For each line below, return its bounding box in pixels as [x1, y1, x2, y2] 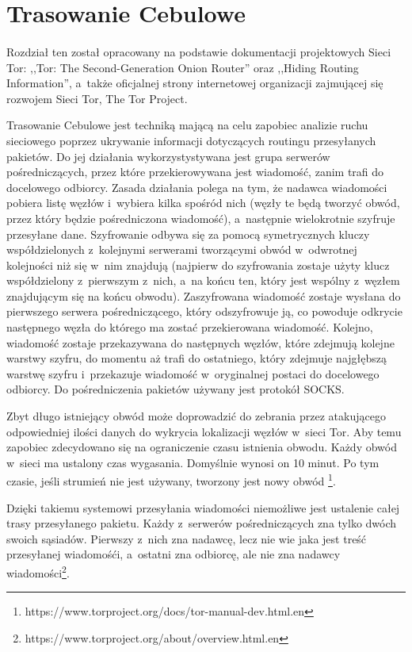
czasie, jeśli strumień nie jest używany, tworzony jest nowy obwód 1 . [6, 470, 336, 489]
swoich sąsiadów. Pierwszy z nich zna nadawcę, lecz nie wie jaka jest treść [6, 530, 367, 547]
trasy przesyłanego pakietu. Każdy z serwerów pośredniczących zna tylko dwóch [6, 515, 397, 531]
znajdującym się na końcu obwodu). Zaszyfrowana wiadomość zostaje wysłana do [6, 287, 401, 304]
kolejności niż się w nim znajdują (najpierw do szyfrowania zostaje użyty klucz [6, 256, 390, 273]
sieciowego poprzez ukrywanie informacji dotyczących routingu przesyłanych [6, 132, 376, 148]
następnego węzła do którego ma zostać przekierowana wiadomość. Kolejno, [6, 319, 373, 336]
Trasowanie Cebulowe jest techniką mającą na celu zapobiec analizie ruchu [6, 117, 368, 133]
